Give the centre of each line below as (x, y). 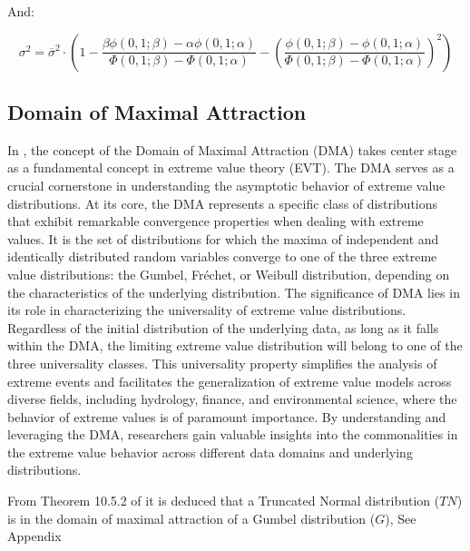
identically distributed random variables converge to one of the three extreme (222, 256)
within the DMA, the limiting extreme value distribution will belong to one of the (235, 345)
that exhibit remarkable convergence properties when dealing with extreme (215, 221)
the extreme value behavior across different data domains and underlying (210, 452)
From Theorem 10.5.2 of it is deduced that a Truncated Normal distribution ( (224, 501)
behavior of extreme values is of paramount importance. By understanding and (227, 416)
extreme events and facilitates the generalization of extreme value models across (230, 381)
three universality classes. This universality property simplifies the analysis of (222, 363)
